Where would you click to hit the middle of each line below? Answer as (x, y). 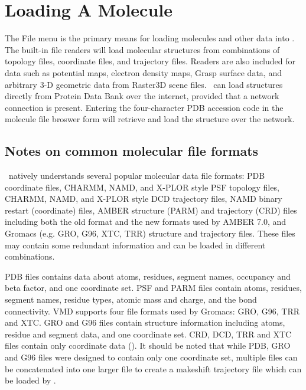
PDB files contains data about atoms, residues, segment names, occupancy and (148, 276)
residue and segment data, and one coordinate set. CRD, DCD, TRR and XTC (148, 334)
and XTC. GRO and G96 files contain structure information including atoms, (145, 322)
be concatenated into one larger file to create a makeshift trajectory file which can (153, 368)
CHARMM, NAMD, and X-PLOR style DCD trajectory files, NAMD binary (144, 199)
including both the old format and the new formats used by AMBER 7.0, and (146, 222)
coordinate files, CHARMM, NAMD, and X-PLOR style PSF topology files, (142, 187)
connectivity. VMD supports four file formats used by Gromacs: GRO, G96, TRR (152, 311)
